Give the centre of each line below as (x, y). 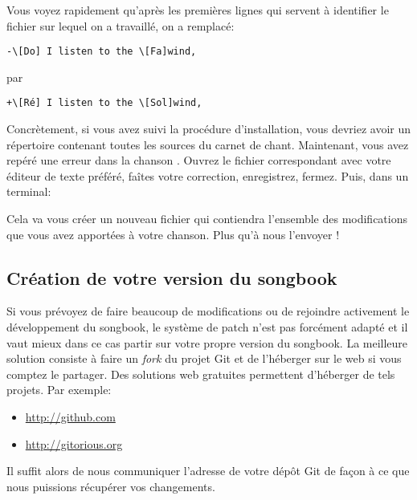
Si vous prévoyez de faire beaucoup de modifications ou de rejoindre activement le (208, 311)
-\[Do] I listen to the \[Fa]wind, (102, 52)
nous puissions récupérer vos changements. (111, 486)
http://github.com (70, 417)
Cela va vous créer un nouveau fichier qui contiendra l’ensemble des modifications (207, 219)
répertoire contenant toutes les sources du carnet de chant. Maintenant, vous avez (208, 144)
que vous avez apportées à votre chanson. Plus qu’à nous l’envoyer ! (173, 234)
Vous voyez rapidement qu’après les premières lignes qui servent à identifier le (198, 10)
